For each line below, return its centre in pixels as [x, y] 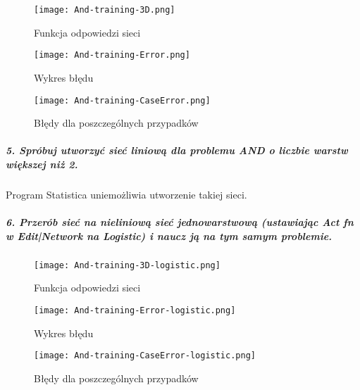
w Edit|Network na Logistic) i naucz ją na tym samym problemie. [169, 235]
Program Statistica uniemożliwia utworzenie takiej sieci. [126, 194]
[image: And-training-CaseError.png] [122, 100]
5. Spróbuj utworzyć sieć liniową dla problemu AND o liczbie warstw [177, 150]
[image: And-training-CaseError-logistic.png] [145, 356]
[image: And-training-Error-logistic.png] [135, 310]
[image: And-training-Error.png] [112, 55]
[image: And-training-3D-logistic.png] [127, 265]
